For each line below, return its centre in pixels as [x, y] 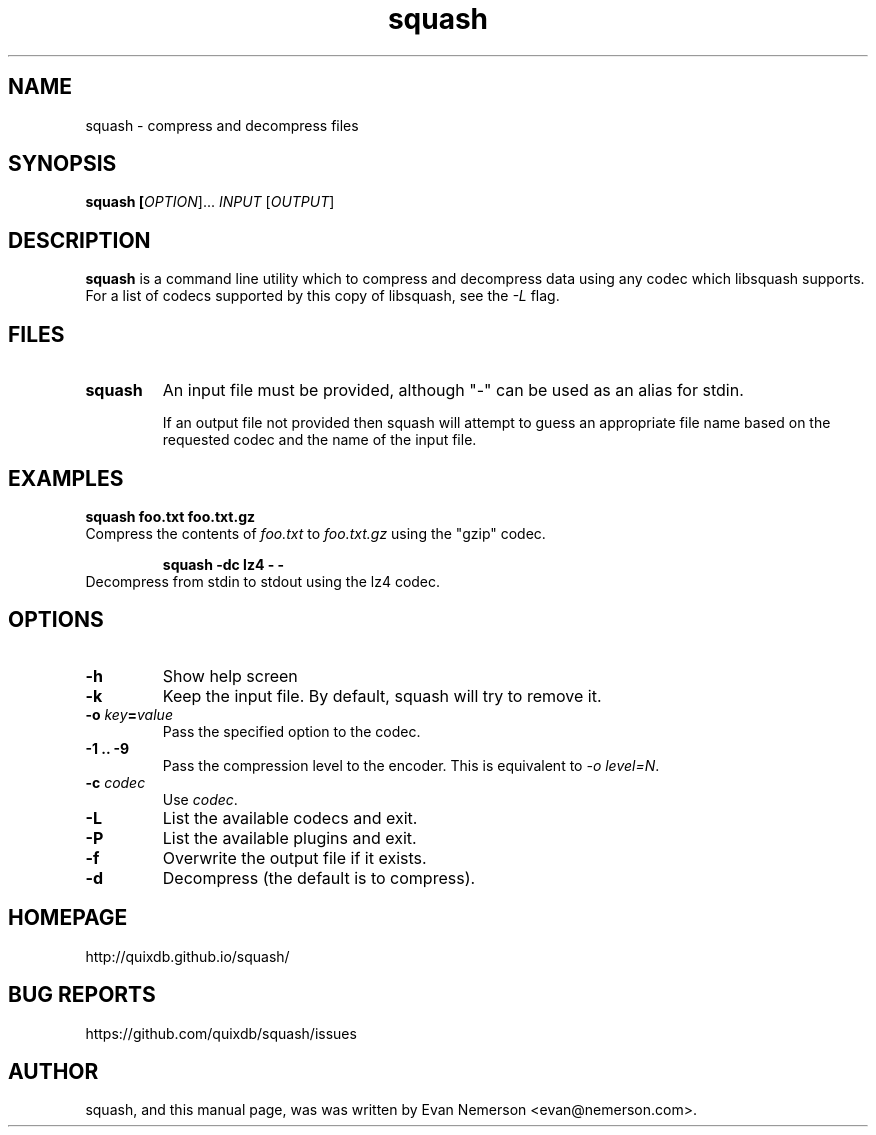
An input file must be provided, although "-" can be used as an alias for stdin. [453, 390]
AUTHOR [53, 1071]
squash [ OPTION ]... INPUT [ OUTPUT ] [210, 202]
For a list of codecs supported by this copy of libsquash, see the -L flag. [322, 296]
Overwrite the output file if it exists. [294, 857]
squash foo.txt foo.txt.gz [170, 516]
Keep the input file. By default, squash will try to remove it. [382, 695]
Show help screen [230, 675]
